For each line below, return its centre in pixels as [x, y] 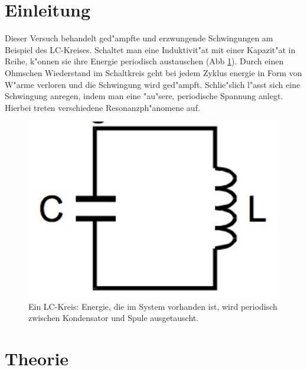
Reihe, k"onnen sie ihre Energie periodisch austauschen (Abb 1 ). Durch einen [144, 61]
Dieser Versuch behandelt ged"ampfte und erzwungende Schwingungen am [139, 38]
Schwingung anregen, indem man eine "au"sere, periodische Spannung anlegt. [144, 96]
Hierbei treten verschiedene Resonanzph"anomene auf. [102, 107]
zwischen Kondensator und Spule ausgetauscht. [114, 318]
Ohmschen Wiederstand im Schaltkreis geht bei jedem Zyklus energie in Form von [153, 72]
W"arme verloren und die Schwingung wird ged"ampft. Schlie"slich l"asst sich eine [153, 84]
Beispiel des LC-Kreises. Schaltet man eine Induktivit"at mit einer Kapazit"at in [150, 49]
